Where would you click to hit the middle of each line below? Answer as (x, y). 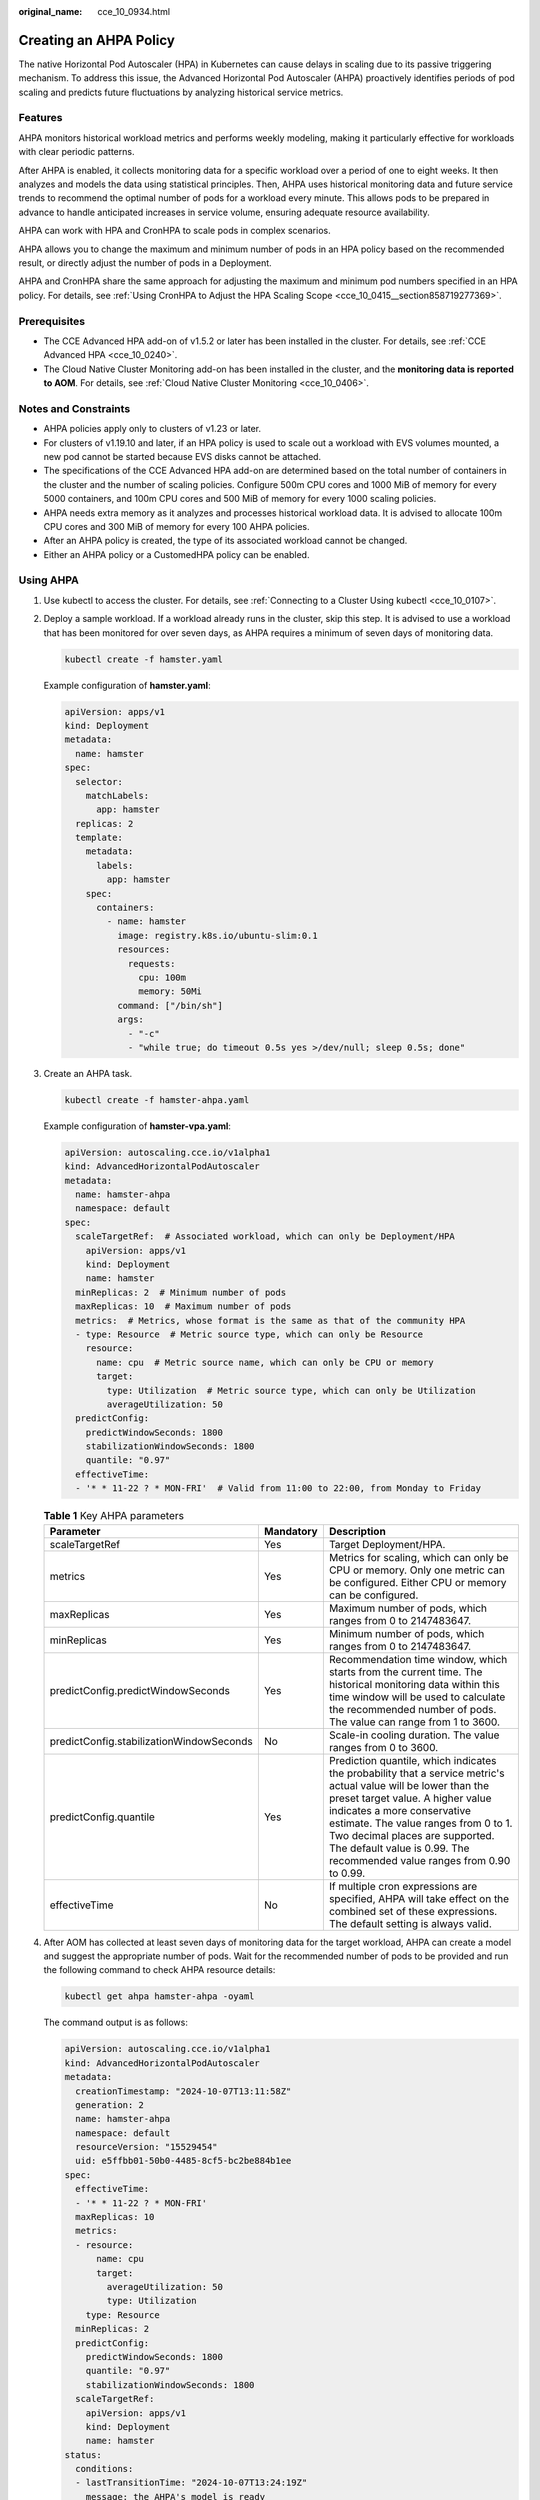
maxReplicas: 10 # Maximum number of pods (183, 1306)
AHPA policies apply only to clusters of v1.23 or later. (152, 429)
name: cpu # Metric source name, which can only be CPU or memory (265, 1362)
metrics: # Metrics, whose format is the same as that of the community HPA (270, 1320)
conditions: (104, 2469)
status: (83, 2454)
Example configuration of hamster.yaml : (127, 685)
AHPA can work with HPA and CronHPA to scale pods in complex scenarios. (174, 231)
